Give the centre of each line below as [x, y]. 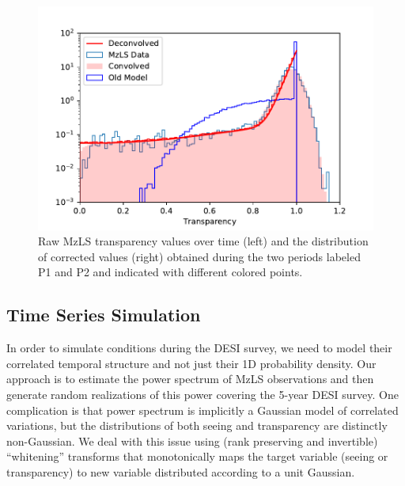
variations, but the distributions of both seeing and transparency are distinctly [197, 425]
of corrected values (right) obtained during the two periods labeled [199, 256]
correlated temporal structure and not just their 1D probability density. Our [191, 363]
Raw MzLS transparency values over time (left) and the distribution [203, 241]
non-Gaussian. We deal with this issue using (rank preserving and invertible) [192, 440]
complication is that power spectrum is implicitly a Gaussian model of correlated [202, 410]
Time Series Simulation [104, 315]
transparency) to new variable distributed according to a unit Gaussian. [181, 471]
